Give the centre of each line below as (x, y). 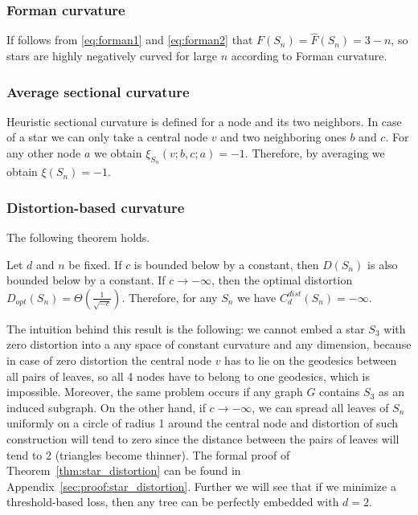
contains (340, 392)
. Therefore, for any (170, 297)
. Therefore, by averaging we (315, 153)
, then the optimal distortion (282, 280)
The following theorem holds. (78, 237)
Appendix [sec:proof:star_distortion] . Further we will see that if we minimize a (201, 486)
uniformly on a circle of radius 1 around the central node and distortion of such (203, 423)
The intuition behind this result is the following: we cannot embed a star (186, 328)
